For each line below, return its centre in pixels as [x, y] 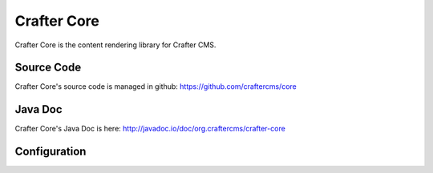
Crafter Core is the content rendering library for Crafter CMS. [115, 45]
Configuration [51, 152]
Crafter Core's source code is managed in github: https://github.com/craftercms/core [156, 86]
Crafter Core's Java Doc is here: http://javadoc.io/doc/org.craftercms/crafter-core [150, 129]
